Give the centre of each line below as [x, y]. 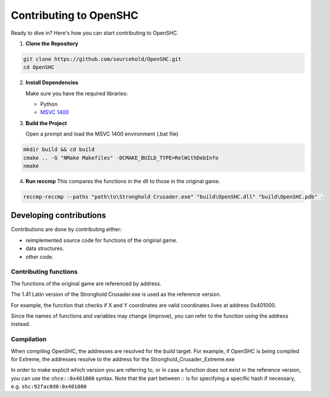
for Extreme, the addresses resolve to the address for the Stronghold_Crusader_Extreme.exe [123, 359]
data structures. [45, 248]
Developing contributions [58, 215]
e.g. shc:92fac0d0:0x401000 [49, 386]
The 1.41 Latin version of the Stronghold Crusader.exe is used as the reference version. [116, 294]
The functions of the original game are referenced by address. [86, 283]
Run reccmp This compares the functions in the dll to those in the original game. [123, 181]
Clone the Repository [52, 43]
